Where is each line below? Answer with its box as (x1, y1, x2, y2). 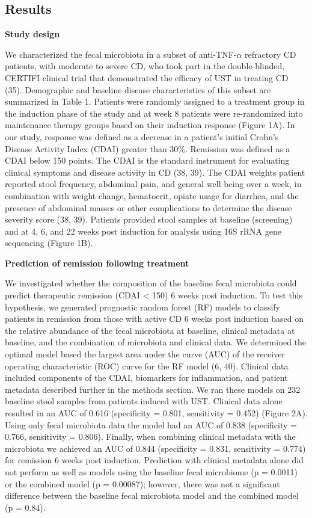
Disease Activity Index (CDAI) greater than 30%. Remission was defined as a (5, 142, 290, 155)
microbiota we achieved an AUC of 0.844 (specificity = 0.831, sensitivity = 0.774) (5, 442, 306, 454)
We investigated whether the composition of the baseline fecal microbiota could (5, 277, 297, 289)
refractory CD (245, 48, 296, 60)
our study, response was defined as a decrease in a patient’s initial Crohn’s (5, 130, 279, 143)
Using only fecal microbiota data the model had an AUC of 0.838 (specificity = (5, 418, 297, 431)
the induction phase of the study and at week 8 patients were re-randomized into (5, 106, 303, 119)
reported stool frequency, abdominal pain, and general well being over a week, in (5, 177, 302, 190)
